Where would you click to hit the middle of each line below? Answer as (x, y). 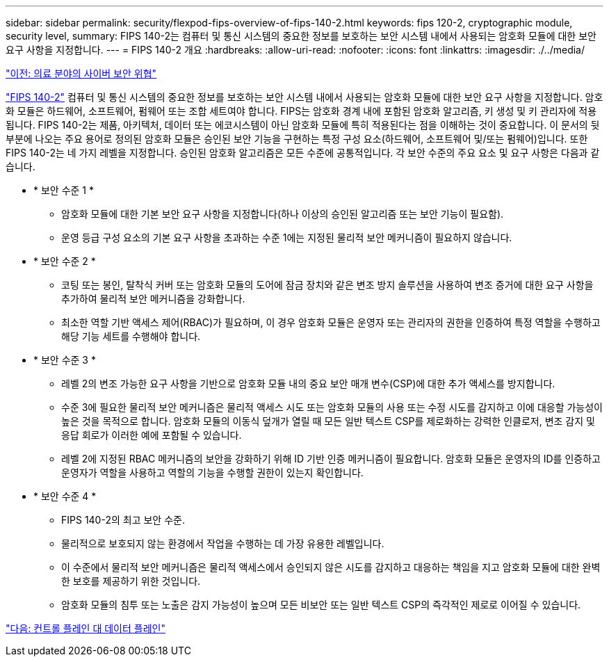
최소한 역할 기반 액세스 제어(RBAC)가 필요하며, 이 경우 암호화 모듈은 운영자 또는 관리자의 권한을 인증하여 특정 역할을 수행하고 (331, 322)
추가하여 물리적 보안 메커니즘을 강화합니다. (153, 299)
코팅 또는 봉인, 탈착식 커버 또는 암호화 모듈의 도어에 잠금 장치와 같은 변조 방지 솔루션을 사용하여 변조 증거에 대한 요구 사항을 (327, 285)
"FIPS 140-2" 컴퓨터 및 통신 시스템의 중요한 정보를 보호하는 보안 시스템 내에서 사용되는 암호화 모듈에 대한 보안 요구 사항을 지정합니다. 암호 (304, 97)
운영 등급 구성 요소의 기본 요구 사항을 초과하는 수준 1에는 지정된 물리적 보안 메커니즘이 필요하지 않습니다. (287, 237)
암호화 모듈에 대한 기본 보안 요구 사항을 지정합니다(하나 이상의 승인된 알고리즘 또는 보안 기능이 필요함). (283, 214)
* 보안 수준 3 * (65, 360)
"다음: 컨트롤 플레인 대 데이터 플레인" (86, 628)
